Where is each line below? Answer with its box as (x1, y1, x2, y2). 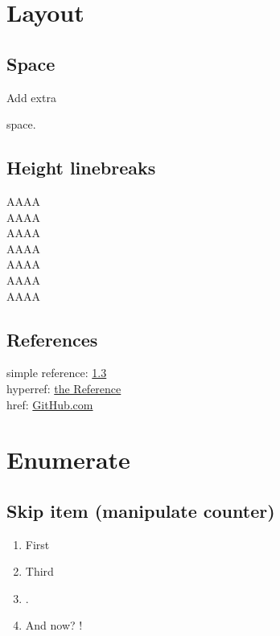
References (6, 326, 98, 351)
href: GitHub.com (6, 396, 93, 412)
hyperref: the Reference (6, 380, 121, 396)
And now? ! (25, 617, 83, 634)
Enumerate (6, 443, 130, 476)
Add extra (6, 88, 56, 105)
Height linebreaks (6, 155, 156, 180)
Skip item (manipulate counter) (6, 498, 275, 523)
